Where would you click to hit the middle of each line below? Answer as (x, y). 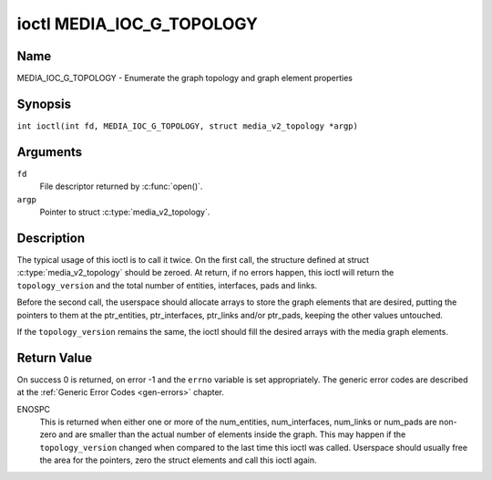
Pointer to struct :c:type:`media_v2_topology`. (125, 212)
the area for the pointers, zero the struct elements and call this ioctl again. (179, 460)
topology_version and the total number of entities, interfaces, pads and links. (167, 285)
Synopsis (44, 104)
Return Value (55, 357)
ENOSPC (33, 409)
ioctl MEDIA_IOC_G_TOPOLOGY (138, 24)
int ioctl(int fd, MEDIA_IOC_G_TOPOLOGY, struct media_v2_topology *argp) (188, 126)
